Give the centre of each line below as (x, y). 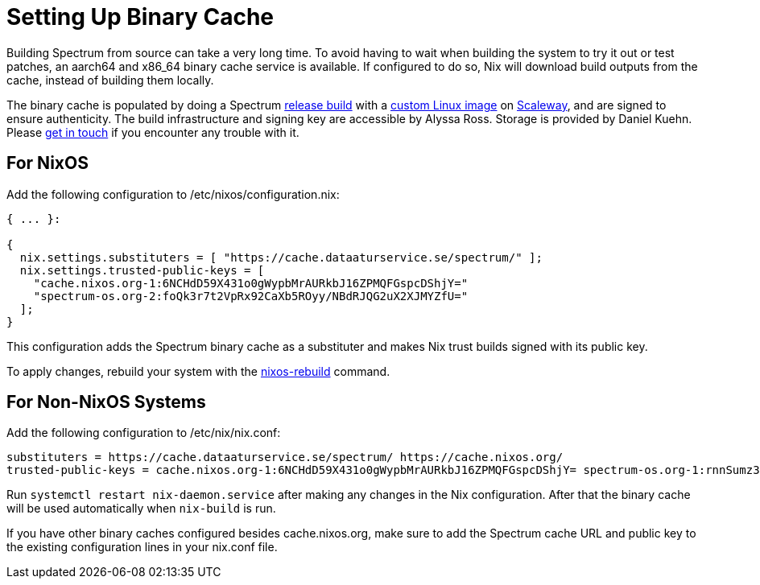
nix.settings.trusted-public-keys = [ (142, 270)
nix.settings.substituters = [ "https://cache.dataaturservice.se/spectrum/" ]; (281, 257)
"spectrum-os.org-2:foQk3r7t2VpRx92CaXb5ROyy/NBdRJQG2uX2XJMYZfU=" (251, 296)
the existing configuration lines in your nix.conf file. (142, 547)
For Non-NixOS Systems (106, 402)
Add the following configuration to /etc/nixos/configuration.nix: (173, 194)
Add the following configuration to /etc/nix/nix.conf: (144, 433)
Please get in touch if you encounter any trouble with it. (153, 132)
